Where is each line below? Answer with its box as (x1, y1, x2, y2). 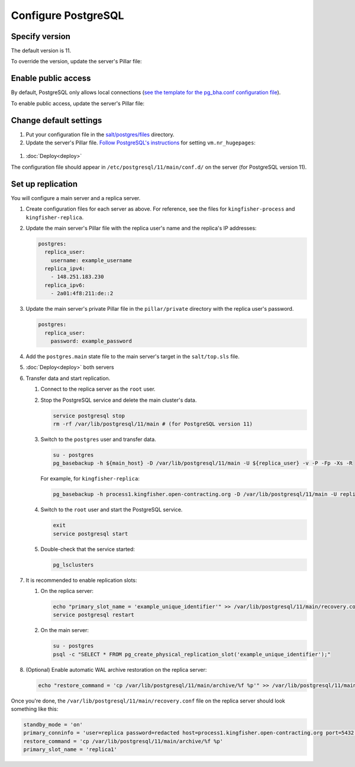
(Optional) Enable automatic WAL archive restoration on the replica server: (25, 666, 207, 673)
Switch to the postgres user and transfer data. (40, 436, 156, 443)
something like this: (11, 705, 59, 713)
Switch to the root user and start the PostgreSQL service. (40, 506, 183, 513)
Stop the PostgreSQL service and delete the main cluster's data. (40, 397, 197, 404)
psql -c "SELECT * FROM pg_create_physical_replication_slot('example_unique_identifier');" (53, 651, 331, 658)
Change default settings (11, 115, 102, 125)
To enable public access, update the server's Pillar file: (11, 99, 145, 107)
